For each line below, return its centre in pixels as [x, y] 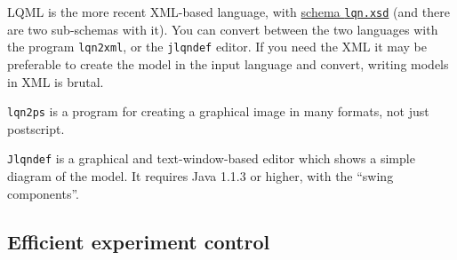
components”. [43, 193]
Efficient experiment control [139, 241]
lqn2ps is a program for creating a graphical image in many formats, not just [218, 111]
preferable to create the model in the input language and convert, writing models [228, 63]
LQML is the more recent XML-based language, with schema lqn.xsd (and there [228, 12]
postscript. [36, 128]
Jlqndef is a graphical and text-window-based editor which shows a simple [211, 158]
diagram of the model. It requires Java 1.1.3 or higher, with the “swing [200, 176]
